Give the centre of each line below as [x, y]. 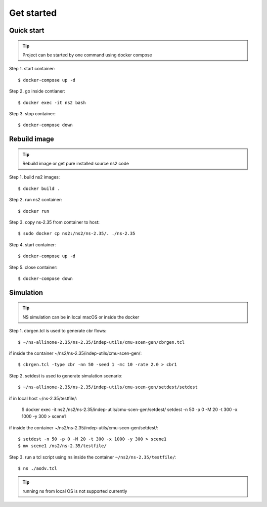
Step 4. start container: [33, 244]
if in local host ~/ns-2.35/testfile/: [43, 398]
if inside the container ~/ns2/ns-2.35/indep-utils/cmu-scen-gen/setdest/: [84, 427]
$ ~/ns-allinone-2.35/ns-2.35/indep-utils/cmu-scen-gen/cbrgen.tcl [101, 342]
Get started [33, 13]
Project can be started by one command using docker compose [87, 55]
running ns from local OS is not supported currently [75, 491]
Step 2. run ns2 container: [36, 200]
